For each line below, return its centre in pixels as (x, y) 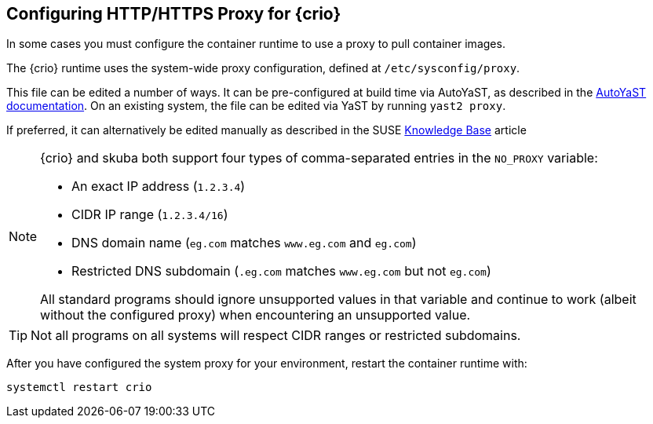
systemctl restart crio (79, 387)
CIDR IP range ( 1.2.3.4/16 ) (150, 215)
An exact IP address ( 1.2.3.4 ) (159, 186)
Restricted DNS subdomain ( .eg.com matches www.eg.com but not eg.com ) (281, 271)
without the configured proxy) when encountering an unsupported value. (255, 315)
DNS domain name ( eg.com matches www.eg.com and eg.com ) (244, 243)
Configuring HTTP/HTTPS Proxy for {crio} (174, 14)
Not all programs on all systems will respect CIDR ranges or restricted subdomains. (276, 336)
